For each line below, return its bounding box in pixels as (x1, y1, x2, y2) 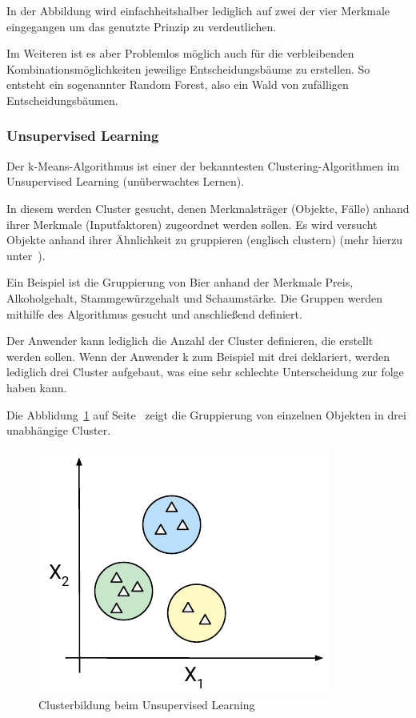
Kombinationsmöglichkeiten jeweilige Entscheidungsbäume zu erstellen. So (6, 60, 370, 77)
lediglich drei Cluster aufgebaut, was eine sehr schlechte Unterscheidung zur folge (6, 363, 404, 380)
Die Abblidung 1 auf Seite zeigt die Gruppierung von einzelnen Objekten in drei (6, 406, 406, 423)
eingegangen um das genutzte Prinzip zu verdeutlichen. (6, 18, 277, 34)
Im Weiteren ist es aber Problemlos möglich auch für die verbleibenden (6, 45, 354, 62)
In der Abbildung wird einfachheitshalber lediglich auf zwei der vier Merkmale (6, 2, 390, 18)
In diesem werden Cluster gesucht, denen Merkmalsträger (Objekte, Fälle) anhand (6, 199, 410, 216)
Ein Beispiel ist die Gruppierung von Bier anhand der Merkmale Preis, (6, 274, 354, 291)
